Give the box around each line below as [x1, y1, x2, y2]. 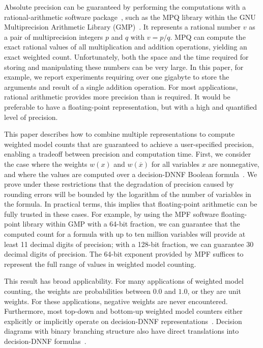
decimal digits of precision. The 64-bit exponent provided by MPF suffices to [4, 248, 244, 259]
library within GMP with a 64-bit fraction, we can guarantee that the [22, 218, 240, 229]
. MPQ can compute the [170, 31, 246, 42]
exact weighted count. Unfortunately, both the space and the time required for [4, 51, 249, 62]
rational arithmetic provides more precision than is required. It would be [4, 91, 230, 102]
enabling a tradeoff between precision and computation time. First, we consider [4, 148, 251, 159]
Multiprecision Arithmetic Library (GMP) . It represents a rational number [4, 21, 241, 32]
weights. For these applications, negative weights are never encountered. [4, 295, 228, 306]
